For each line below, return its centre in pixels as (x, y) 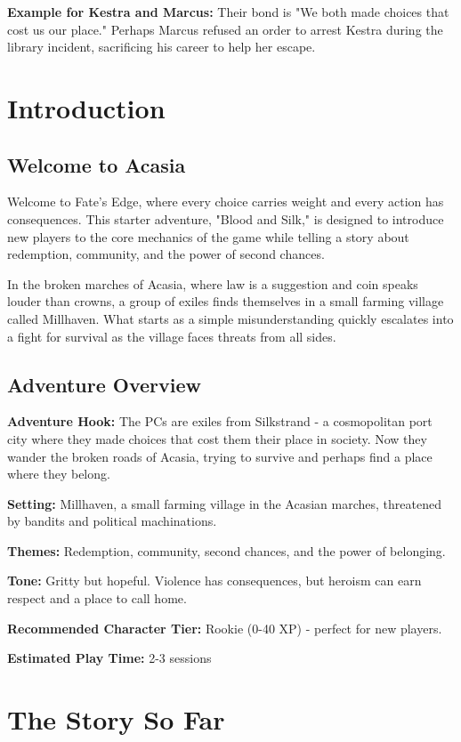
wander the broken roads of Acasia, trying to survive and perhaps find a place (220, 456)
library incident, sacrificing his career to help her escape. (162, 47)
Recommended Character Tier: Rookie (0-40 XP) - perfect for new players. (225, 628)
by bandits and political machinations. (112, 521)
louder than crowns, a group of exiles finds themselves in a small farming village (226, 301)
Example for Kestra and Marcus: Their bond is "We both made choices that (228, 12)
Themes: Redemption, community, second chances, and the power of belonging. (226, 550)
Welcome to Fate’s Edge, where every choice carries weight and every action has (226, 202)
